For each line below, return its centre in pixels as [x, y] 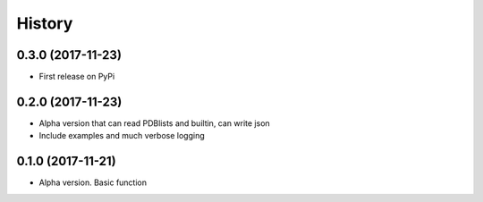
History [45, 23]
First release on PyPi [77, 77]
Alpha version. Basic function [93, 182]
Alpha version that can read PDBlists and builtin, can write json [154, 123]
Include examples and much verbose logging [122, 136]
